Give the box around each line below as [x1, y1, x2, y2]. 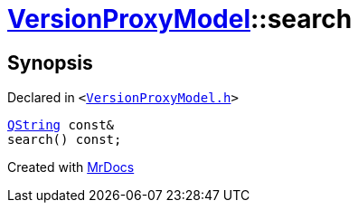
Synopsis [7, 51, 93, 74]
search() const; [7, 132, 122, 148]
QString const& [7, 118, 115, 133]
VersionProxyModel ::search [7, 4, 353, 34]
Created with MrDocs [7, 159, 135, 176]
